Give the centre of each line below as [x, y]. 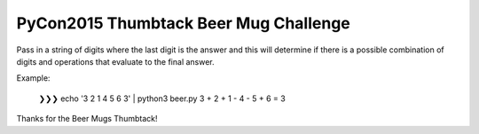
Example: [33, 78]
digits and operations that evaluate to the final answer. [115, 61]
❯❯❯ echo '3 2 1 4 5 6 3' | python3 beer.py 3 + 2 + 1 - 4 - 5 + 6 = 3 [162, 99]
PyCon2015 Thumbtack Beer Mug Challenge [183, 23]
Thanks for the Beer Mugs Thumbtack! [87, 119]
